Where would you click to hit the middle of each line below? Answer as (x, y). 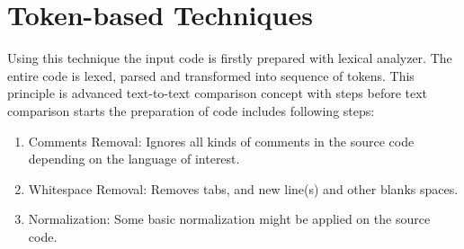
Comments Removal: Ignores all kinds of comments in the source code (221, 141)
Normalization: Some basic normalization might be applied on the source (229, 219)
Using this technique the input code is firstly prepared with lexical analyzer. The (230, 58)
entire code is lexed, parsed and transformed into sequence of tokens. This (211, 75)
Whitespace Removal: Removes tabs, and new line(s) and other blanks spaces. (243, 188)
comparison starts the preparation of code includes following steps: (191, 110)
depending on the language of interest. (134, 159)
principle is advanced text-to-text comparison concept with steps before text (218, 93)
